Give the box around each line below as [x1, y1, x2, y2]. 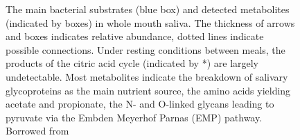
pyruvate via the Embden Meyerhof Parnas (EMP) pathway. [6, 110, 263, 124]
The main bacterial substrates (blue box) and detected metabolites [6, 2, 290, 16]
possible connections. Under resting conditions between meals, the [6, 42, 285, 57]
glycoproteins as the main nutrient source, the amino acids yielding [6, 83, 291, 97]
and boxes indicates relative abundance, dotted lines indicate [6, 29, 264, 43]
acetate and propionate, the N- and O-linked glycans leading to [6, 97, 274, 111]
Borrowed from [6, 123, 69, 138]
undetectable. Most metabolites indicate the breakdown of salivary [6, 69, 288, 83]
